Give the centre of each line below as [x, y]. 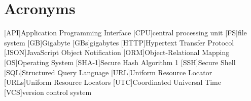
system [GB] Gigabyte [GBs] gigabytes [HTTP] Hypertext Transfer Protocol [119, 42]
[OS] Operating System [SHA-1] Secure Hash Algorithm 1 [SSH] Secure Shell [120, 62]
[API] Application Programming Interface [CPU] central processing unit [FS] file [126, 33]
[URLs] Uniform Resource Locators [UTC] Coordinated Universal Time [113, 82]
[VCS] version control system [48, 92]
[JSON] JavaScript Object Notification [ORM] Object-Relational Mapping [117, 52]
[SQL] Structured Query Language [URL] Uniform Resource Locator [108, 72]
